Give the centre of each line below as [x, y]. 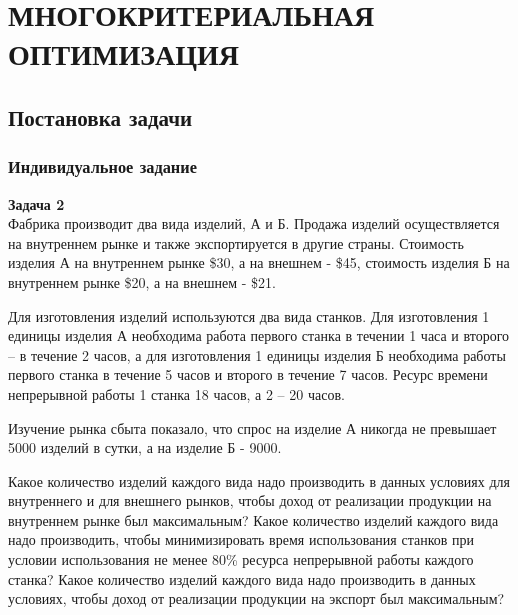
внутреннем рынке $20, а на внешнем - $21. [142, 281]
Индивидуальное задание [102, 166]
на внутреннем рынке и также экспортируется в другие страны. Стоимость [236, 242]
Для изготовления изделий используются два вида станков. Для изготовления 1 [249, 315]
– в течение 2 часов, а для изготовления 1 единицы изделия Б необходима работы [257, 354]
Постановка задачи [100, 116]
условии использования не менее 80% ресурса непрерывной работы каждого [241, 559]
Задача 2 [36, 203]
